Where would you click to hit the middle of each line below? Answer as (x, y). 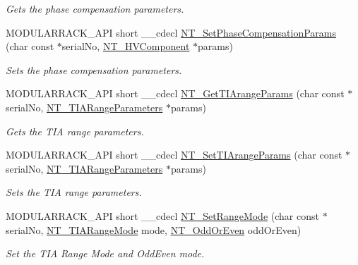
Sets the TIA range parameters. (74, 192)
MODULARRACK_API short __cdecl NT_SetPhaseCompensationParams (171, 32)
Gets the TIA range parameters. (75, 131)
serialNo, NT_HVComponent (126, 46)
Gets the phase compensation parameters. (95, 8)
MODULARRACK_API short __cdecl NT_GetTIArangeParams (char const (175, 93)
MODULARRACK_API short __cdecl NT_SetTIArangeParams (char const (174, 155)
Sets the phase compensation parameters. (94, 69)
